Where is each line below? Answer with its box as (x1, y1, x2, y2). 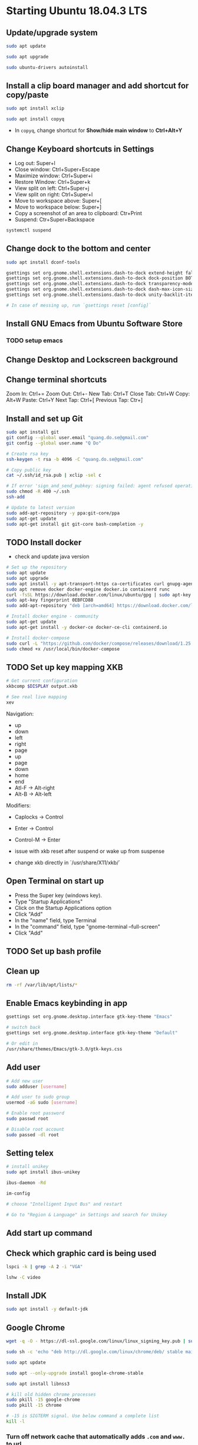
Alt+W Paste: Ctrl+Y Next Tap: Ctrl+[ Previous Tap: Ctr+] (6, 397, 143, 404)
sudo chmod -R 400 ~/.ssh (6, 489, 70, 494)
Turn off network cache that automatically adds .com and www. (6, 1432, 186, 1440)
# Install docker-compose (6, 635, 70, 641)
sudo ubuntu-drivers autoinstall (6, 64, 88, 70)
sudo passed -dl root (6, 1131, 60, 1138)
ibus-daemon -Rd (6, 1180, 46, 1186)
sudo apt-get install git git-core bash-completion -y (6, 521, 144, 527)
